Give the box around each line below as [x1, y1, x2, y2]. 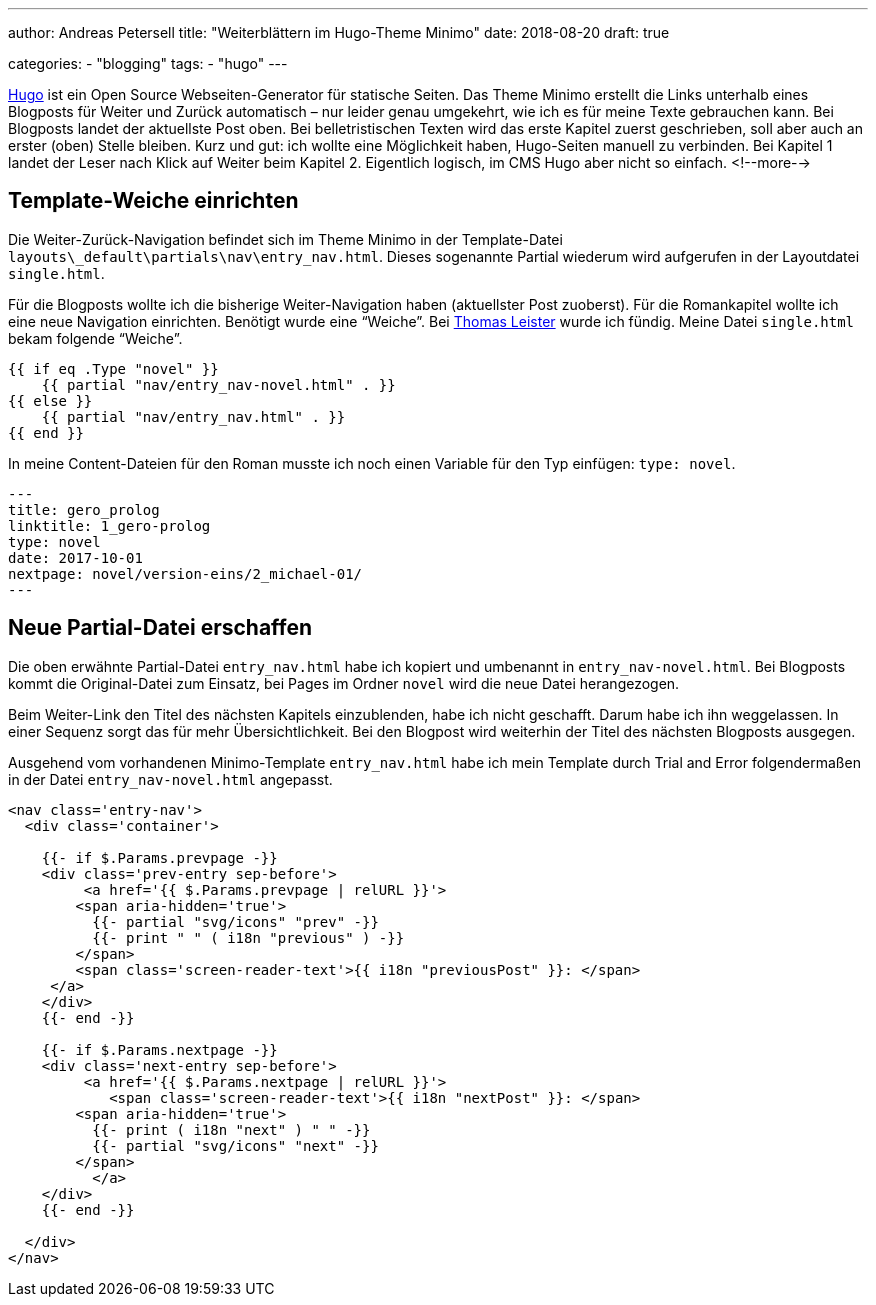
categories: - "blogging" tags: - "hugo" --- [8, 55, 288, 72]
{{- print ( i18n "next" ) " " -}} [92, 1121, 371, 1138]
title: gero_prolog [8, 501, 160, 518]
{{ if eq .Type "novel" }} [8, 360, 219, 377]
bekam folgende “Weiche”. [8, 329, 183, 347]
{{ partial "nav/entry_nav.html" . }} [41, 408, 346, 425]
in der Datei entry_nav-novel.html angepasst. [8, 770, 333, 788]
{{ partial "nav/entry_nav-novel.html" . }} [41, 376, 396, 393]
